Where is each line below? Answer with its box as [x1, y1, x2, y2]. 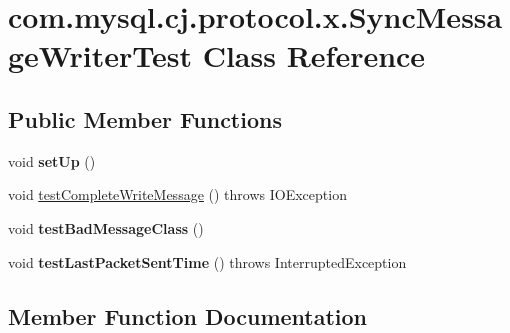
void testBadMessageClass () [8, 217, 204, 238]
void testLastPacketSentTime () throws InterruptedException [8, 251, 407, 272]
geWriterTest [8, 35, 192, 76]
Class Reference [202, 35, 426, 76]
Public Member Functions [8, 103, 282, 134]
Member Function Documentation [8, 300, 368, 331]
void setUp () [8, 150, 96, 171]
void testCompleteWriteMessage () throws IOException [8, 184, 347, 205]
